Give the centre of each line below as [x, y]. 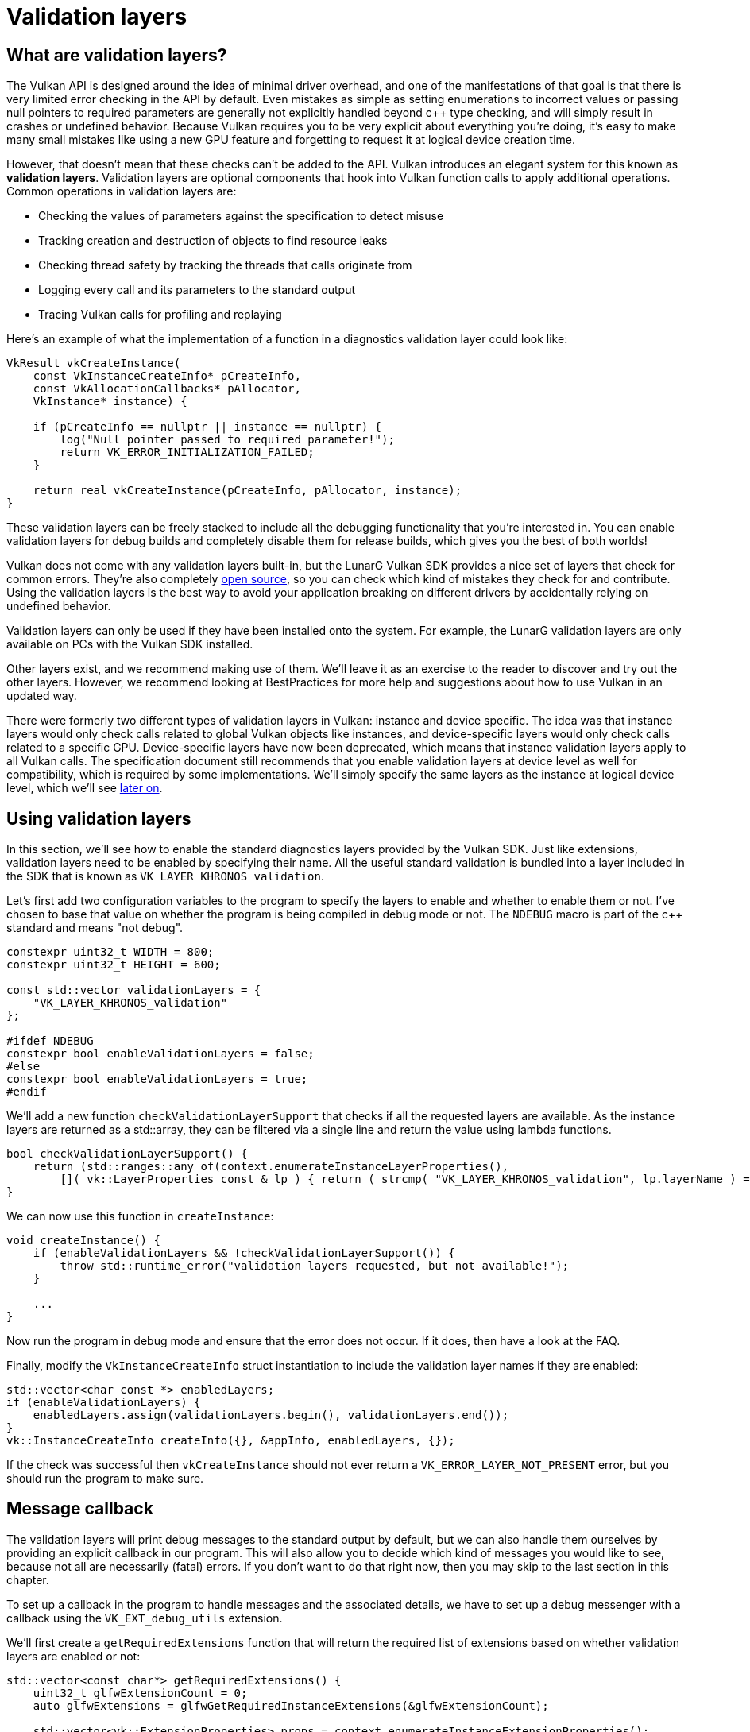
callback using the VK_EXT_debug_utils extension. [145, 1618]
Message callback [80, 1509]
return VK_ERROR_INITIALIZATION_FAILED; [187, 452]
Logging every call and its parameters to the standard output [197, 290]
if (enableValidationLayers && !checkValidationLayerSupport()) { [244, 1253]
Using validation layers [99, 818]
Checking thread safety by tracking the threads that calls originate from [225, 265]
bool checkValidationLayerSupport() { [127, 1154]
